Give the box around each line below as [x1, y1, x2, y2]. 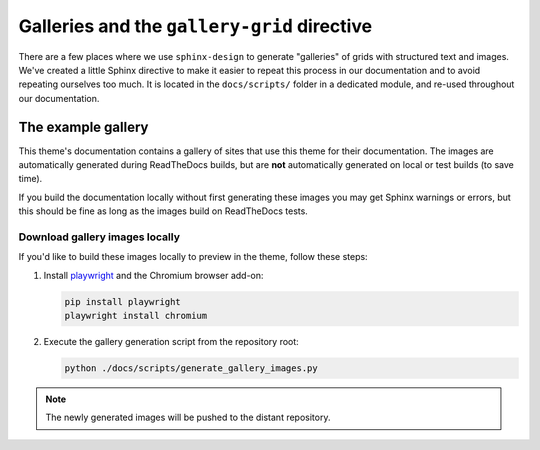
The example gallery [18, 118, 149, 135]
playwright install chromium [64, 310, 208, 322]
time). [18, 173, 43, 185]
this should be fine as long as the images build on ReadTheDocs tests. [18, 205, 309, 217]
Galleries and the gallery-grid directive [18, 15, 373, 37]
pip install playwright [64, 296, 182, 307]
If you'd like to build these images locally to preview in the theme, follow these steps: [18, 251, 369, 263]
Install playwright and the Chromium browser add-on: [43, 269, 264, 281]
